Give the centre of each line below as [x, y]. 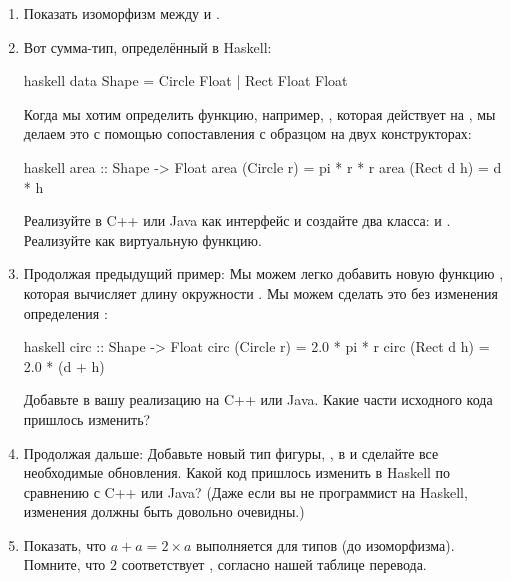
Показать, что [65, 544]
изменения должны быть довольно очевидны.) [164, 511]
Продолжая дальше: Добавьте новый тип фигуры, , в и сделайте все [231, 452]
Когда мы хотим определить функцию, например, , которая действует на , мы [259, 113]
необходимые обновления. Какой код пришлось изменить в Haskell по [237, 472]
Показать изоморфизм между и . [121, 13]
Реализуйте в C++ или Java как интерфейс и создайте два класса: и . [237, 220]
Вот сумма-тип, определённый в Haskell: [147, 46]
